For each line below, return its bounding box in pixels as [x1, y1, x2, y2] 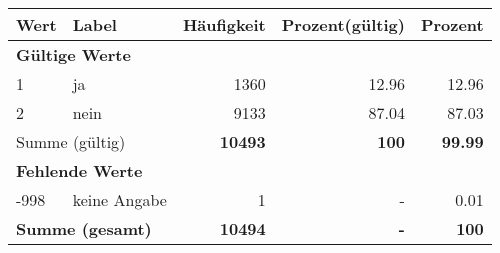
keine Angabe [72, 188, 167, 211]
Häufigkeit [182, 13, 266, 36]
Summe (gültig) [16, 130, 126, 153]
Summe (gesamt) [16, 217, 152, 240]
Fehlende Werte [16, 159, 143, 182]
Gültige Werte [16, 43, 131, 66]
